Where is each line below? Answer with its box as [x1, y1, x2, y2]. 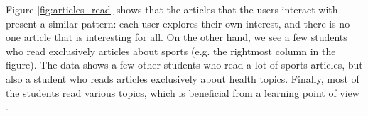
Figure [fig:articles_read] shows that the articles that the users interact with [6, 2, 338, 16]
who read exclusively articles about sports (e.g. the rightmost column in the [6, 43, 336, 58]
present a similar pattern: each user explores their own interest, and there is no [6, 16, 350, 30]
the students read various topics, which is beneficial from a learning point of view [6, 85, 359, 100]
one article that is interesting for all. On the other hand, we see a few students [6, 30, 347, 45]
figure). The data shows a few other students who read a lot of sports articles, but [6, 57, 363, 72]
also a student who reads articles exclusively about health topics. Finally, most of [6, 71, 359, 86]
